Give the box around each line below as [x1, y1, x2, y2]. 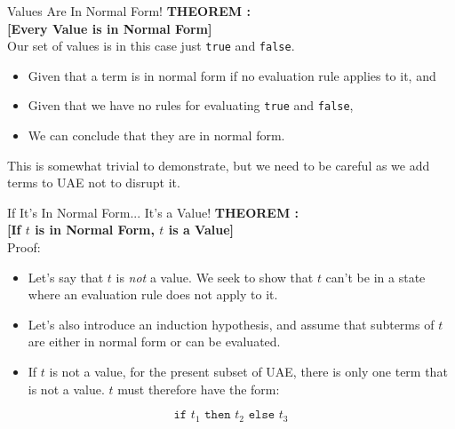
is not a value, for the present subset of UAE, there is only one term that [49, 362, 448, 381]
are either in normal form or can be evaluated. [28, 332, 281, 351]
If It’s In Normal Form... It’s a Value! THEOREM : [7, 203, 299, 221]
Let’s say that [28, 267, 104, 286]
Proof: [7, 238, 41, 257]
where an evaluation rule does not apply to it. [28, 285, 278, 304]
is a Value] [168, 220, 235, 239]
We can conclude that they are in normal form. [28, 126, 285, 145]
